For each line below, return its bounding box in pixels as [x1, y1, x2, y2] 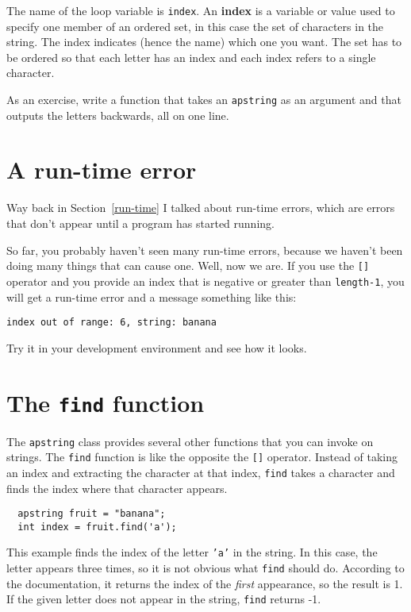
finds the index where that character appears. [6, 479, 228, 496]
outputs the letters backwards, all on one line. [6, 106, 229, 123]
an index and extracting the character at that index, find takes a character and [6, 464, 395, 480]
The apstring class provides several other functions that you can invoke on [6, 433, 374, 449]
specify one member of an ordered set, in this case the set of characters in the [6, 17, 384, 34]
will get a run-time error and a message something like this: [6, 288, 297, 305]
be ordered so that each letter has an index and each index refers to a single [6, 48, 376, 65]
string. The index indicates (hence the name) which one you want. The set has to [6, 33, 402, 50]
